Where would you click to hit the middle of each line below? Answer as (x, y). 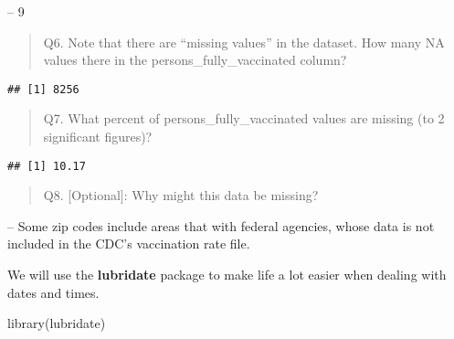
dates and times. (53, 292)
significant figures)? (98, 137)
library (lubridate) (57, 323)
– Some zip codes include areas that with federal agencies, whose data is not (221, 225)
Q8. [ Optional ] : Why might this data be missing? (181, 195)
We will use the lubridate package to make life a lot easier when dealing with (227, 275)
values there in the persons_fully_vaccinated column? (195, 60)
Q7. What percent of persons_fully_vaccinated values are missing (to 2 (244, 118)
